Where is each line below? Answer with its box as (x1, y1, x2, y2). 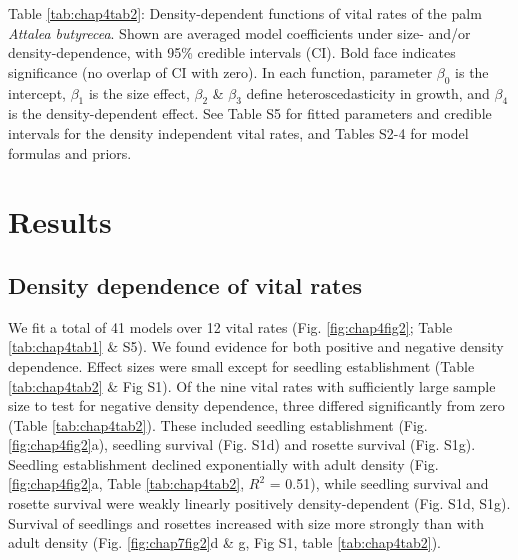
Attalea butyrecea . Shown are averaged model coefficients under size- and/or (8, 22, 471, 43)
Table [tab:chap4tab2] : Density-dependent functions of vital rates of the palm (8, 3, 482, 23)
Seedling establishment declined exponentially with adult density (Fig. (8, 453, 439, 474)
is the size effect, (88, 82, 190, 103)
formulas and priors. (8, 142, 132, 163)
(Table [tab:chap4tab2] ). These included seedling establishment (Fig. (8, 414, 428, 435)
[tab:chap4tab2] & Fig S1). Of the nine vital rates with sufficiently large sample (8, 375, 496, 396)
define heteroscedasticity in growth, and (246, 82, 490, 103)
